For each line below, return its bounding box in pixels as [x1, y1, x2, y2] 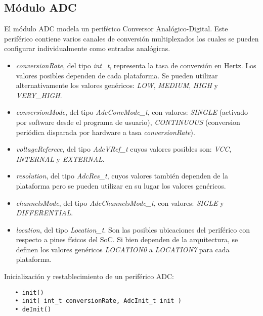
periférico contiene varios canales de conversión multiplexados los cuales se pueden [4, 33, 259, 43]
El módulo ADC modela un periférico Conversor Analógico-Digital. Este [4, 23, 228, 34]
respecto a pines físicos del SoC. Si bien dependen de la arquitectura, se [16, 234, 238, 245]
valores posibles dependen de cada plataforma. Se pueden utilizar [16, 70, 218, 80]
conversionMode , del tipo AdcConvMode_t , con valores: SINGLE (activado [16, 107, 248, 117]
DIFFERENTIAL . [16, 207, 73, 218]
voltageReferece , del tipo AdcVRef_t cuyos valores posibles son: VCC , [16, 144, 232, 154]
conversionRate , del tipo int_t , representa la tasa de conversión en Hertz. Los [16, 60, 256, 70]
